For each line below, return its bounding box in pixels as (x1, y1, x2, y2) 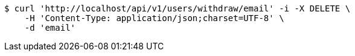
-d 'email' (24, 23, 76, 33)
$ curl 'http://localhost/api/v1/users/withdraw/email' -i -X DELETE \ (4, 4, 351, 13)
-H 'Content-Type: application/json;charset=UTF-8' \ (24, 13, 284, 23)
